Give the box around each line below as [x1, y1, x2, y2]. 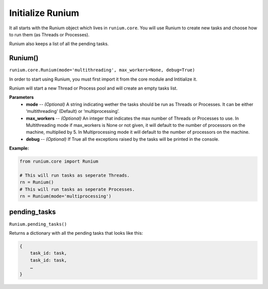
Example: [9, 145, 29, 151]
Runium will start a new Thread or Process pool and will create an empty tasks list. [9, 85, 178, 92]
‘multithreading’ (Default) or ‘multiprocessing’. [26, 108, 120, 114]
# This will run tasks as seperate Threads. [19, 172, 130, 178]
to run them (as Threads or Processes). [9, 31, 90, 37]
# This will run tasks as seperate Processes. [19, 187, 135, 192]
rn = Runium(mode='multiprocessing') [19, 193, 112, 199]
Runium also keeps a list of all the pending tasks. [9, 41, 109, 47]
